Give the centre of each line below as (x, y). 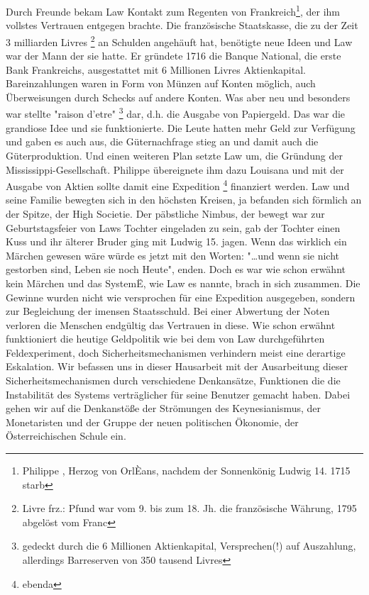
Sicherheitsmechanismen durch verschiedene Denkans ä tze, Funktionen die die (173, 380)
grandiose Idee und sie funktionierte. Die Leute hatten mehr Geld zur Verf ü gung (181, 127)
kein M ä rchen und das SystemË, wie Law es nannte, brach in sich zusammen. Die (183, 283)
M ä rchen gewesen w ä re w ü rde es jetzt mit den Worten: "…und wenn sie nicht (172, 255)
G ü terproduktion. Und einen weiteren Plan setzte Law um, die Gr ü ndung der (175, 155)
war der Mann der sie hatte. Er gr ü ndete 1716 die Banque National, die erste (174, 56)
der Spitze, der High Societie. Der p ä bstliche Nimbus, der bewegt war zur (165, 213)
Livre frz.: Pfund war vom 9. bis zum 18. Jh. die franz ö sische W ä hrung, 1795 (189, 508)
